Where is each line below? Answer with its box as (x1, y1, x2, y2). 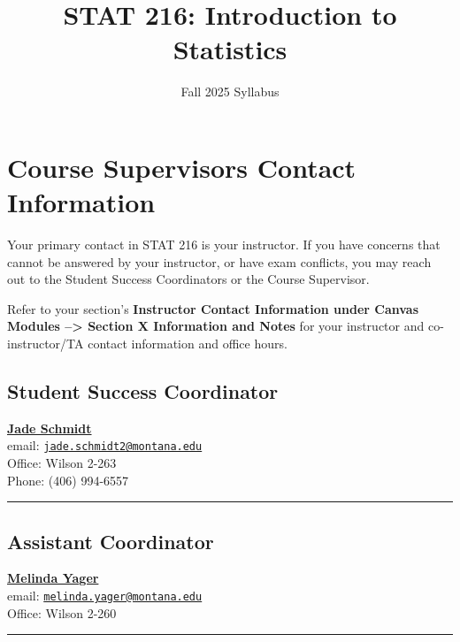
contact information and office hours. (88, 334, 287, 352)
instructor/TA (7, 334, 84, 352)
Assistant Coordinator (7, 527, 214, 554)
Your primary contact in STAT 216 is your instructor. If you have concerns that (7, 235, 441, 254)
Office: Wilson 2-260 (7, 603, 117, 622)
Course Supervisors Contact (7, 149, 356, 185)
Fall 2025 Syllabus (180, 82, 280, 101)
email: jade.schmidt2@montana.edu (7, 436, 203, 455)
